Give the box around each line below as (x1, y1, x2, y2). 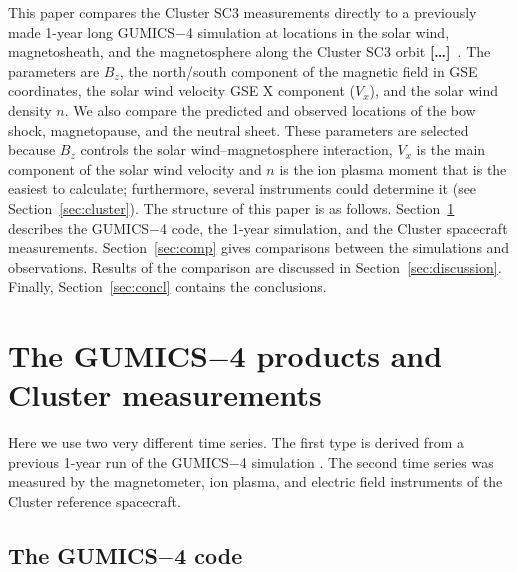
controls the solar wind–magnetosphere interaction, (80, 139, 393, 160)
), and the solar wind (369, 80, 499, 101)
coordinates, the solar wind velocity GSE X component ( (8, 80, 356, 101)
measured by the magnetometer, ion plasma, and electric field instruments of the (8, 471, 503, 492)
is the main (416, 139, 486, 160)
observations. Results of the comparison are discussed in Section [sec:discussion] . (8, 256, 502, 277)
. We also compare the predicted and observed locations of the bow (64, 99, 476, 120)
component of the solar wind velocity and (8, 158, 262, 179)
